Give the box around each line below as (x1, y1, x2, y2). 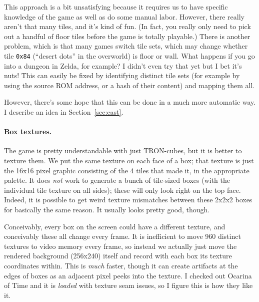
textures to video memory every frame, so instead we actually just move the (4, 240, 237, 251)
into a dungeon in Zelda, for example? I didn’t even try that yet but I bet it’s (4, 60, 242, 71)
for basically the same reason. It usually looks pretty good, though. (4, 204, 210, 214)
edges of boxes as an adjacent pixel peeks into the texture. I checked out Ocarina (4, 270, 252, 280)
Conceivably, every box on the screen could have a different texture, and (4, 221, 225, 231)
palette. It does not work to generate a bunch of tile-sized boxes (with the (4, 175, 230, 185)
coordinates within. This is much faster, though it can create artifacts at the (4, 260, 238, 270)
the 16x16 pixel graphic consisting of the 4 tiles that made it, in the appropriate (4, 165, 249, 175)
